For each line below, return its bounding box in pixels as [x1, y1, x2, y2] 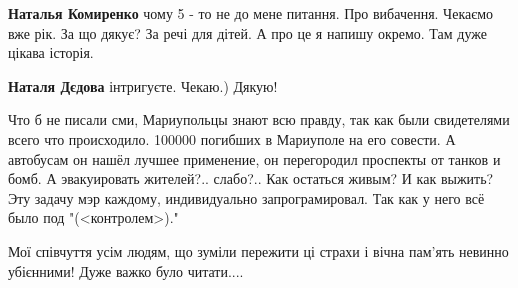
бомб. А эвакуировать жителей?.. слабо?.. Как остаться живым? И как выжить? [8, 168, 494, 189]
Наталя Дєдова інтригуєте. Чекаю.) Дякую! [8, 75, 278, 96]
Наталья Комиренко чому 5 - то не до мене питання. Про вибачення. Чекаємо [8, 3, 494, 23]
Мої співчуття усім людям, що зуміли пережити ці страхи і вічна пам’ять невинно [8, 240, 509, 261]
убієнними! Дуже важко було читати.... [8, 260, 244, 281]
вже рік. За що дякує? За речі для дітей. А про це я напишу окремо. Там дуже [8, 22, 487, 43]
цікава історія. [8, 42, 94, 63]
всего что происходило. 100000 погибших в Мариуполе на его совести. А [8, 128, 456, 149]
